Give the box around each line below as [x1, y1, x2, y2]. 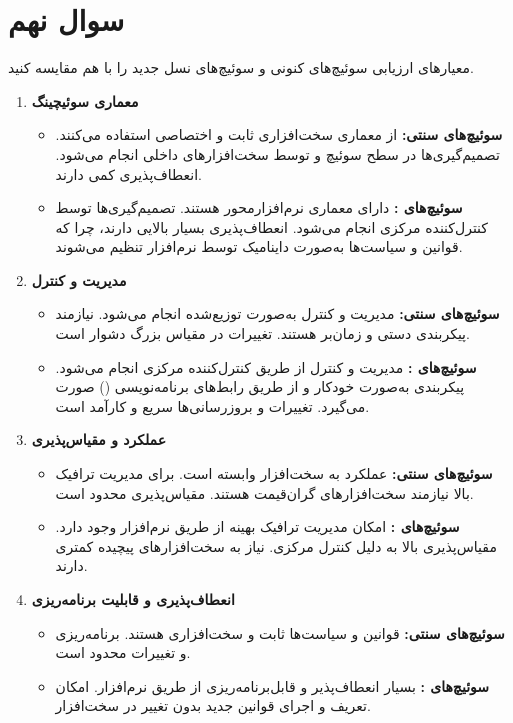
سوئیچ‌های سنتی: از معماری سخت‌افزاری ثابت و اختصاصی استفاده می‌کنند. [55, 124, 503, 145]
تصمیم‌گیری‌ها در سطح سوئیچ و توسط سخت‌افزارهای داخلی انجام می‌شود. [55, 143, 500, 164]
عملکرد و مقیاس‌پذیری [31, 429, 167, 450]
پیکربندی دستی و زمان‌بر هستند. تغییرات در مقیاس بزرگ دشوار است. [55, 323, 470, 344]
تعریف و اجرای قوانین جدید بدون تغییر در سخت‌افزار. [55, 695, 371, 716]
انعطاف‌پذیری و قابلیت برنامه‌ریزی [31, 589, 235, 609]
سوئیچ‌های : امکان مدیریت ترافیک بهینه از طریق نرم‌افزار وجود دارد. [55, 516, 460, 537]
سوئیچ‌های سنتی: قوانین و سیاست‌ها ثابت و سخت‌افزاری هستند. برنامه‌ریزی [55, 622, 505, 643]
